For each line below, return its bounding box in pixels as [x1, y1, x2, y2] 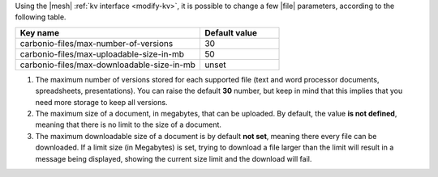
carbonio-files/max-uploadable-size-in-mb [19, 48, 185, 60]
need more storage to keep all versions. [35, 97, 168, 107]
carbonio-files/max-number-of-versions [19, 37, 174, 48]
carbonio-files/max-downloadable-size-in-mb [19, 59, 196, 70]
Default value [204, 27, 258, 38]
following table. [15, 12, 67, 22]
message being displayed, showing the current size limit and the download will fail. [35, 154, 312, 163]
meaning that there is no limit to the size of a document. [35, 120, 222, 129]
